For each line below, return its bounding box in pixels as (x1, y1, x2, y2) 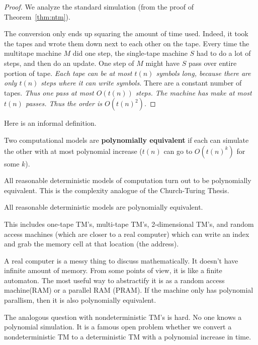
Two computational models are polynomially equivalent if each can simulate (4, 134, 249, 145)
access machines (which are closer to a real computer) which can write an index (4, 228, 249, 239)
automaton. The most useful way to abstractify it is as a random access (4, 275, 225, 285)
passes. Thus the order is (25, 98, 103, 109)
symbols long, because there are (156, 67, 251, 78)
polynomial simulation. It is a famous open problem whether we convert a (4, 321, 232, 332)
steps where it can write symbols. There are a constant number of (41, 77, 242, 88)
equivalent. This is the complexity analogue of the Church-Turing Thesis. (4, 185, 229, 195)
